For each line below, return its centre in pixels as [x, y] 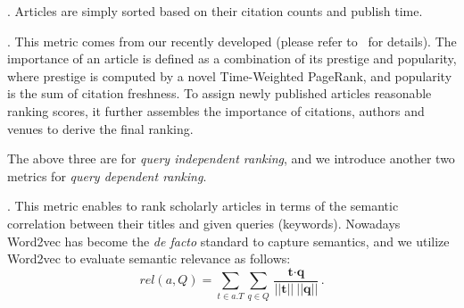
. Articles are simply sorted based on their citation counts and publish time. [215, 11]
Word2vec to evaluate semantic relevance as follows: [149, 258]
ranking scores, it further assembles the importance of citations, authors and [216, 110]
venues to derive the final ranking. [100, 128]
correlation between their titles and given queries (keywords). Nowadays [204, 223]
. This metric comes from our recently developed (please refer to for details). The [232, 41]
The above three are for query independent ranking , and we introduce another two [231, 158]
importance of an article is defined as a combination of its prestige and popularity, [232, 58]
